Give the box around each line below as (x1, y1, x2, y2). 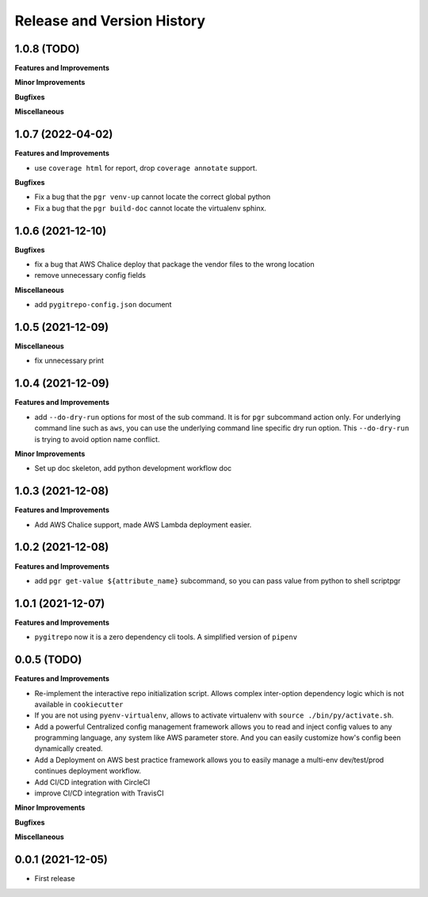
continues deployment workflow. (34, 766, 142, 776)
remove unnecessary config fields (34, 271, 147, 280)
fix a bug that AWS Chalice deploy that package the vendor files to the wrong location (34, 260, 315, 269)
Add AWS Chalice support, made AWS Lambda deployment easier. (34, 520, 252, 529)
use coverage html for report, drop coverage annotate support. (34, 163, 258, 172)
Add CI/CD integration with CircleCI (34, 777, 151, 787)
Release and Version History (14, 12, 206, 29)
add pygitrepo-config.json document (34, 300, 172, 310)
